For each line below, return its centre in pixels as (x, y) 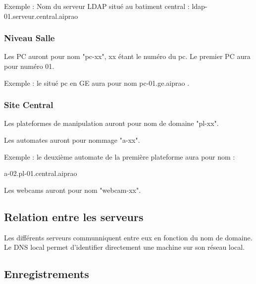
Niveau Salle (29, 38)
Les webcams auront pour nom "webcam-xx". (73, 190)
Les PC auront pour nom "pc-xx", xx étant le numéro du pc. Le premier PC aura (127, 56)
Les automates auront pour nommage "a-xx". (72, 140)
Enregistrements (47, 274)
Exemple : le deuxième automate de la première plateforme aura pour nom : (120, 156)
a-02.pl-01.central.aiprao (41, 173)
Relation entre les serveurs (74, 216)
